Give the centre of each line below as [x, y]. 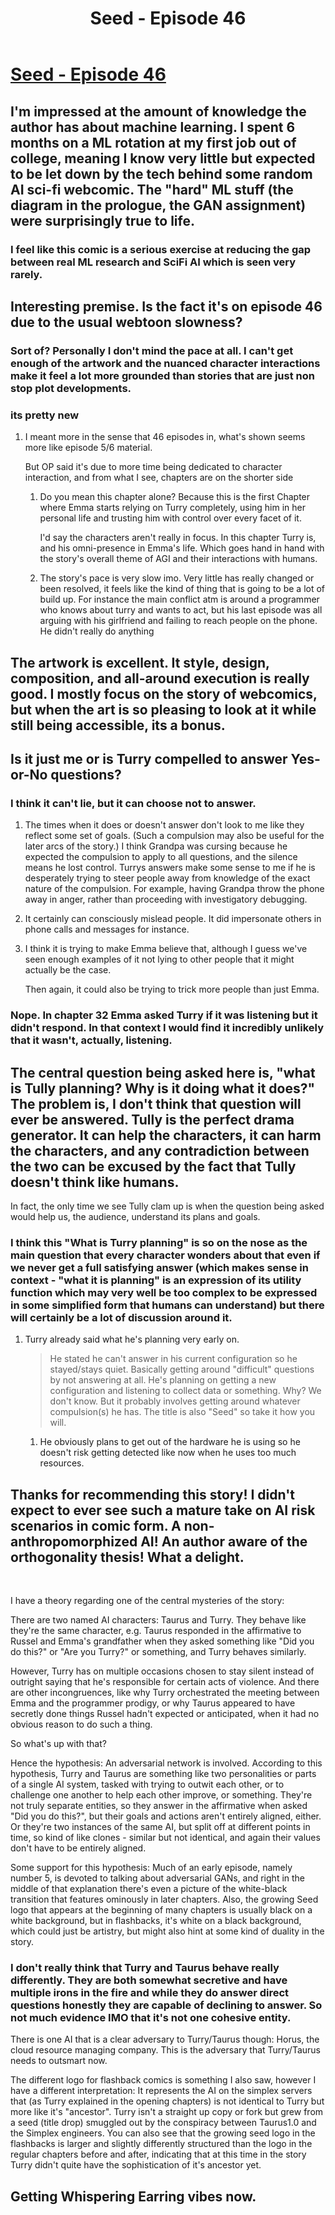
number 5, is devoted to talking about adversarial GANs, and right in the [158, 1878]
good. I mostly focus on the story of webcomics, [164, 693]
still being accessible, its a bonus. [118, 725]
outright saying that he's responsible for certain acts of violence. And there [165, 1682]
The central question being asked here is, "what [163, 1072]
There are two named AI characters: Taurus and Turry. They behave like [158, 1620]
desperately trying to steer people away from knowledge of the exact [167, 878]
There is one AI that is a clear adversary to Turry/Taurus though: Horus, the [165, 2039]
